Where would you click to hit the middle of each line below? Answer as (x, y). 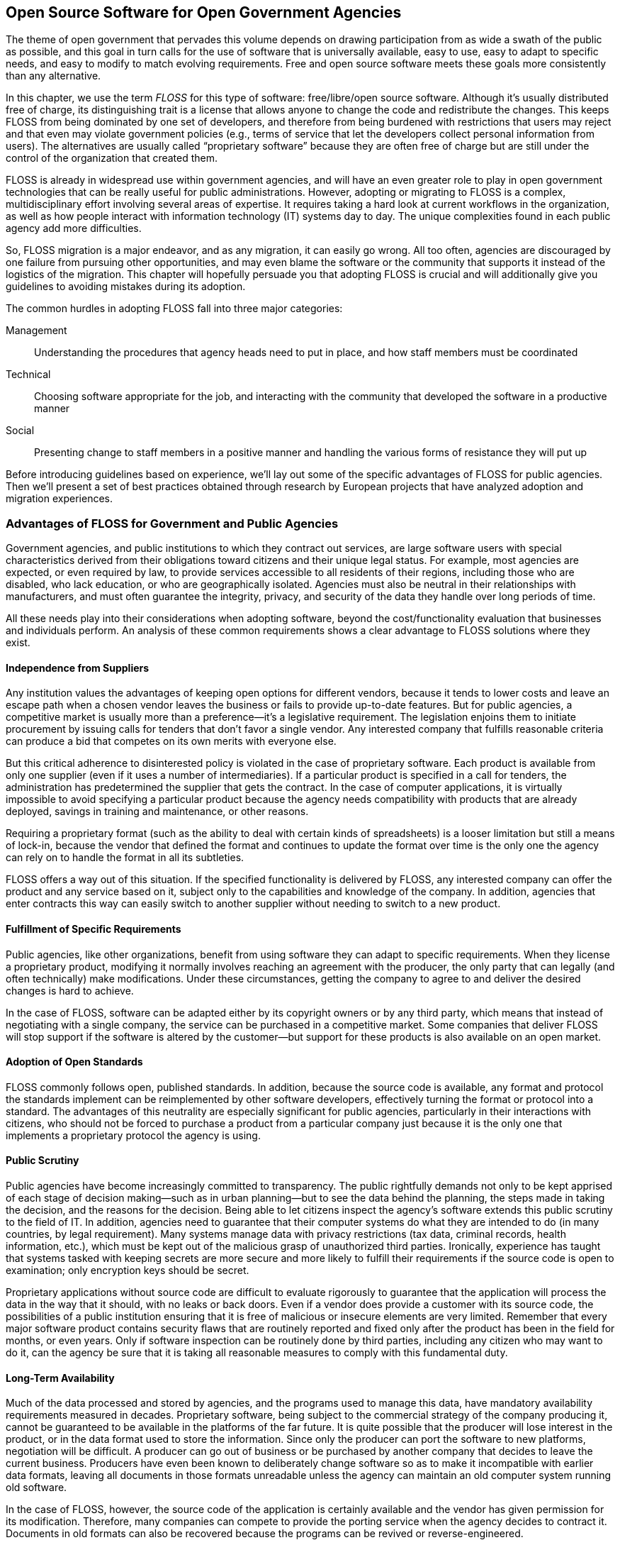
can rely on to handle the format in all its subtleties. (125, 858)
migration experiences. (59, 499)
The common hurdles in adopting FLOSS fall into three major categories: (174, 309)
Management (36, 331)
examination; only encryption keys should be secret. (128, 1270)
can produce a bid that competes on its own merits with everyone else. (171, 741)
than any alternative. (53, 76)
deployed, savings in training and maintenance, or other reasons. (157, 812)
